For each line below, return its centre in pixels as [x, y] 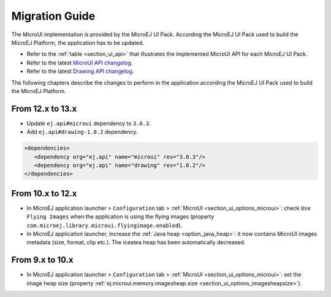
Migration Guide [53, 16]
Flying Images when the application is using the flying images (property [120, 217]
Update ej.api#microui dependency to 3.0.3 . [89, 123]
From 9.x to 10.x [42, 260]
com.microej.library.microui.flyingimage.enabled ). [105, 225]
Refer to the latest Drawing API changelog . [80, 71]
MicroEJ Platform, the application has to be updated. [78, 42]
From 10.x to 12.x [44, 193]
